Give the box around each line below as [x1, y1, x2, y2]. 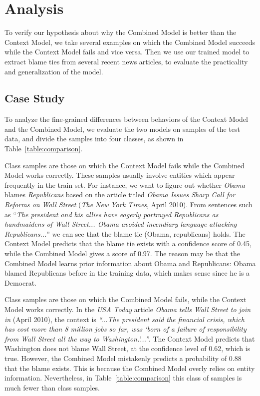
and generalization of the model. [4, 66, 103, 76]
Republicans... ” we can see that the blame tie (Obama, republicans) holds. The [4, 228, 246, 239]
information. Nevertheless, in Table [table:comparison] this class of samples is [4, 373, 242, 383]
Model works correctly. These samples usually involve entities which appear [4, 170, 235, 180]
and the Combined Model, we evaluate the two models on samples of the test [4, 123, 240, 134]
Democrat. [4, 277, 37, 288]
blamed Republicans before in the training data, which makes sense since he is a [4, 268, 250, 278]
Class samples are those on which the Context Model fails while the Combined [4, 160, 245, 170]
